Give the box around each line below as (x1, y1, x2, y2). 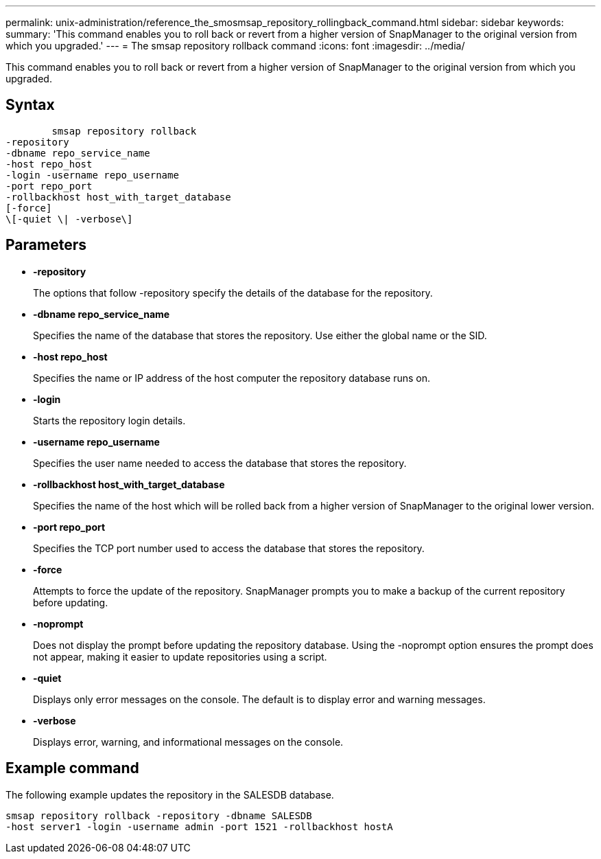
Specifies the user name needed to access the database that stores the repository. (33, 457, 407, 469)
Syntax (5, 96, 55, 114)
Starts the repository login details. (33, 414, 186, 426)
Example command (5, 759, 139, 777)
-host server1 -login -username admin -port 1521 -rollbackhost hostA (5, 821, 393, 832)
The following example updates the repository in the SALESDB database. (5, 788, 334, 801)
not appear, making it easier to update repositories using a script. (33, 650, 327, 663)
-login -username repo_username (5, 169, 179, 181)
